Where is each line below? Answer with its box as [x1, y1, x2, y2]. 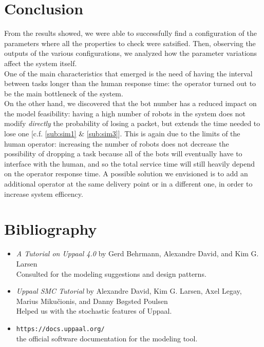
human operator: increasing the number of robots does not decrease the [4, 138, 229, 149]
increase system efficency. [4, 188, 83, 199]
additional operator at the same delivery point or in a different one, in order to [4, 178, 253, 189]
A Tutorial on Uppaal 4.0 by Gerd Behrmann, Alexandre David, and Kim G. [16, 248, 259, 259]
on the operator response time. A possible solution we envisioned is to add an [4, 168, 248, 179]
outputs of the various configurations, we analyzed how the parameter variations [4, 48, 257, 58]
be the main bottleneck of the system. [4, 88, 123, 98]
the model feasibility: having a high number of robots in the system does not [4, 108, 246, 118]
